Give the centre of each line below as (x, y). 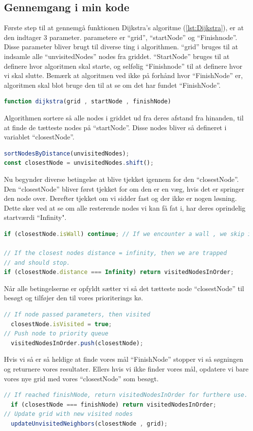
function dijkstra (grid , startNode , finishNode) (88, 102)
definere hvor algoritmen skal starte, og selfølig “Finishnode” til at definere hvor (123, 66)
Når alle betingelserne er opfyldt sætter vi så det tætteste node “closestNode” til (124, 288)
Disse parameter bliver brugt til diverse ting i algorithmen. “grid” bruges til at (121, 47)
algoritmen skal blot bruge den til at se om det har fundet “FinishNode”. (112, 85)
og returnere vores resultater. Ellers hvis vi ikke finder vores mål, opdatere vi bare (126, 369)
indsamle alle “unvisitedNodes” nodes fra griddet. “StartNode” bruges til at (117, 56)
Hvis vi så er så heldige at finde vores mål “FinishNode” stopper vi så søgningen (124, 359)
